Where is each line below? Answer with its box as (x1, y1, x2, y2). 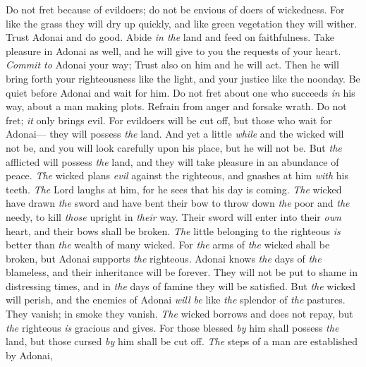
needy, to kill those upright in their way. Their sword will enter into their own (6, 209, 341, 224)
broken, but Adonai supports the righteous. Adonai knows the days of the (6, 251, 322, 265)
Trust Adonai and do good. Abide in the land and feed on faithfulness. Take (6, 30, 334, 44)
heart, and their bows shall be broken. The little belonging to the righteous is (6, 223, 341, 238)
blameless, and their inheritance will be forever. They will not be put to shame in (6, 265, 358, 279)
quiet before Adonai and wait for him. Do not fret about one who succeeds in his (6, 85, 355, 100)
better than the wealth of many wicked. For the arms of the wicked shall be (6, 237, 330, 252)
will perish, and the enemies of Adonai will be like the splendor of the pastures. (6, 292, 346, 307)
